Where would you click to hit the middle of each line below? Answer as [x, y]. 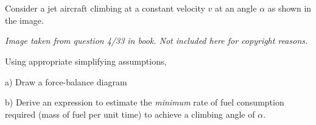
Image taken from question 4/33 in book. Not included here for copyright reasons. [156, 41]
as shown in [290, 8]
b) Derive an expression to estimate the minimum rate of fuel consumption [145, 102]
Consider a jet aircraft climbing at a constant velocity [105, 8]
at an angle [236, 8]
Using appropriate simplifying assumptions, [86, 61]
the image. [24, 20]
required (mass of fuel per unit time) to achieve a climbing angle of [130, 114]
